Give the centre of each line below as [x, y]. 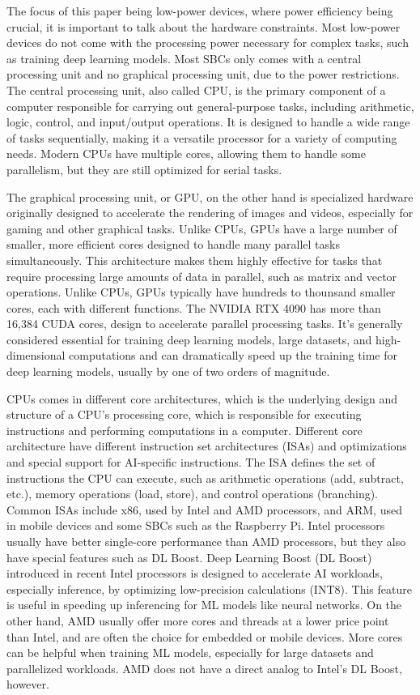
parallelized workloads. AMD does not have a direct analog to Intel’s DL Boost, [204, 668]
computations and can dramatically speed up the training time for [233, 355]
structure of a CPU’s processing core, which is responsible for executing [184, 414]
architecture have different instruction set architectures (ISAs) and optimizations [207, 446]
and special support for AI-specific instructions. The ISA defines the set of [191, 462]
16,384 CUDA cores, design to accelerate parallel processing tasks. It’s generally [205, 324]
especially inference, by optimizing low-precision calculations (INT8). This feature [209, 588]
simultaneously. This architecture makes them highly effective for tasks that [195, 260]
